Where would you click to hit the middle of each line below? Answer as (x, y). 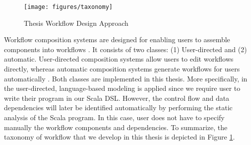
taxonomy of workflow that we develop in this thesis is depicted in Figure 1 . (120, 137)
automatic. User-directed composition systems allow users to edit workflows (119, 59)
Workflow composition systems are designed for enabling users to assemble (117, 39)
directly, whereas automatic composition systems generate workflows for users (122, 69)
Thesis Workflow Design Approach (76, 23)
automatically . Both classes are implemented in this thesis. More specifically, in (126, 78)
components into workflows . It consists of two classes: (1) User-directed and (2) (125, 49)
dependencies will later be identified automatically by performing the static (118, 108)
